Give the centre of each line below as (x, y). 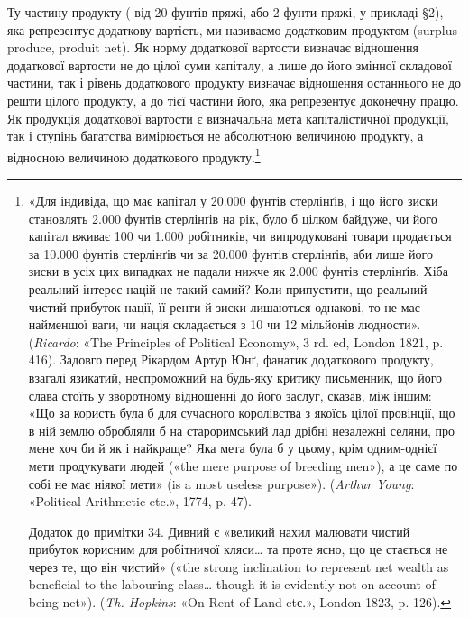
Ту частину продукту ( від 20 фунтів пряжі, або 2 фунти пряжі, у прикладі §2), (225, 12)
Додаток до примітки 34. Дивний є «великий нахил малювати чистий (219, 531)
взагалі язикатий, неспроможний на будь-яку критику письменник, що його (235, 377)
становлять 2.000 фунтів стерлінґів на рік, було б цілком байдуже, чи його (233, 218)
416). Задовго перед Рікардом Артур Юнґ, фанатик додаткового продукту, (231, 360)
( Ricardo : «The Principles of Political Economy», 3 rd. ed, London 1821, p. (236, 341)
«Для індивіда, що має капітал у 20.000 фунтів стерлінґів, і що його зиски (233, 200)
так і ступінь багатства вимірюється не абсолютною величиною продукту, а (216, 136)
